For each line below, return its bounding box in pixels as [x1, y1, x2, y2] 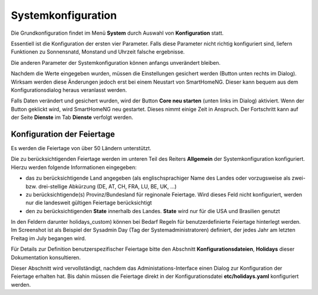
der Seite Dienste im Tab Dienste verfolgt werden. [11, 114, 134, 121]
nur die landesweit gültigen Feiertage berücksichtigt [25, 199, 153, 206]
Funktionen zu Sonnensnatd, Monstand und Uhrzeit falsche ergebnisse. [11, 48, 185, 55]
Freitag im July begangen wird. [11, 234, 87, 241]
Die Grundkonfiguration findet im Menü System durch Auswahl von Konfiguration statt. [11, 29, 224, 37]
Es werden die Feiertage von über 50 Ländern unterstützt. [11, 144, 151, 151]
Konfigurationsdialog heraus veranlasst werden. [11, 86, 127, 94]
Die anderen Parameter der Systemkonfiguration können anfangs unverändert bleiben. [11, 59, 221, 66]
